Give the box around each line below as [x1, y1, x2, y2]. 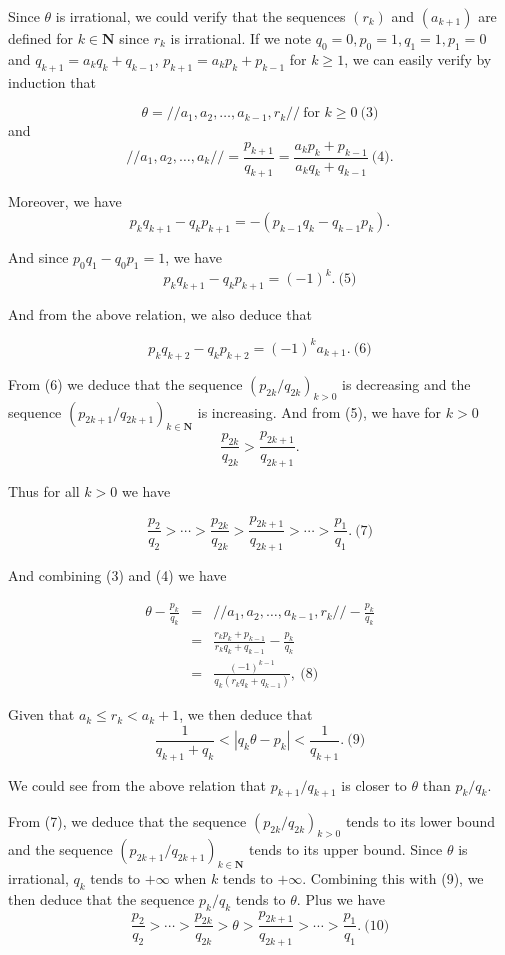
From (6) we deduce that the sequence [8, 373, 243, 394]
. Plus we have [296, 888, 386, 909]
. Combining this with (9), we [302, 868, 484, 889]
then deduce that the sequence [8, 888, 195, 909]
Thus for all [8, 481, 80, 501]
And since [8, 246, 69, 267]
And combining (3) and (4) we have [8, 565, 227, 586]
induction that [8, 71, 96, 92]
